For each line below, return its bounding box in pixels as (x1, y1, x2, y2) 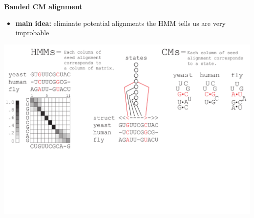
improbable (15, 27, 49, 38)
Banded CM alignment (4, 1, 83, 11)
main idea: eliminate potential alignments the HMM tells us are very (15, 18, 226, 28)
